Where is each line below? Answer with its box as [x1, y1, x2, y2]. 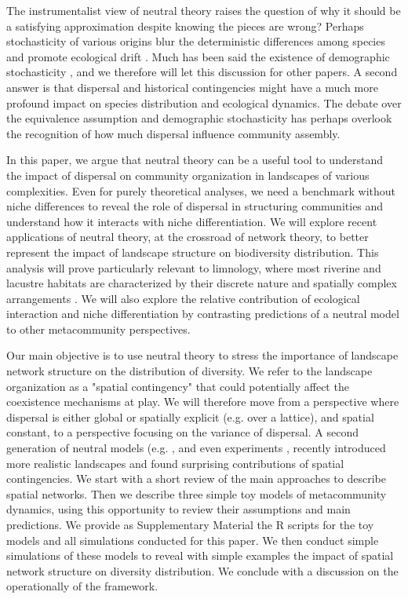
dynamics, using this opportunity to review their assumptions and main [6, 501, 351, 517]
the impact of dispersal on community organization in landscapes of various [6, 166, 370, 183]
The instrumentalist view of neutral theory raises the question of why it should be [6, 2, 401, 18]
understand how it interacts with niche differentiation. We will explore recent [6, 213, 377, 229]
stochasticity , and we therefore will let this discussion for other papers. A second [6, 64, 398, 80]
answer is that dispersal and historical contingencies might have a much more [6, 79, 378, 95]
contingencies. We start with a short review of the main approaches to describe [6, 470, 386, 487]
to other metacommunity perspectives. [6, 320, 191, 337]
